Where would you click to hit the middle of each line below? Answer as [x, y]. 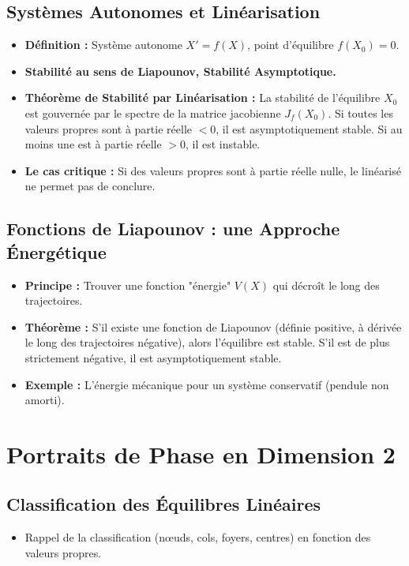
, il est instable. [223, 144]
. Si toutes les [360, 112]
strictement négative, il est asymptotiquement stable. [153, 357]
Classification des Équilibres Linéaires [164, 504]
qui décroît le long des [326, 285]
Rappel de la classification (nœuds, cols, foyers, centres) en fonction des [198, 537]
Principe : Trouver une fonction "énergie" [128, 285]
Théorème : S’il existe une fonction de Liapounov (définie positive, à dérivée [213, 326]
